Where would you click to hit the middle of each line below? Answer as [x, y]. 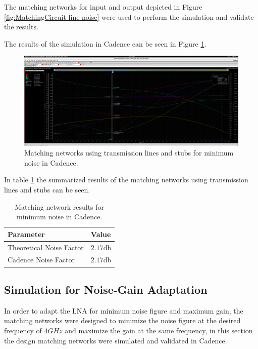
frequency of [23, 330]
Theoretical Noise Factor [46, 247]
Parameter [26, 234]
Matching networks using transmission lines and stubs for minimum [129, 153]
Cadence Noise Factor [41, 260]
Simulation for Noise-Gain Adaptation [106, 289]
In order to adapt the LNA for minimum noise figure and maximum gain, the [124, 310]
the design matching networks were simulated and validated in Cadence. [116, 340]
